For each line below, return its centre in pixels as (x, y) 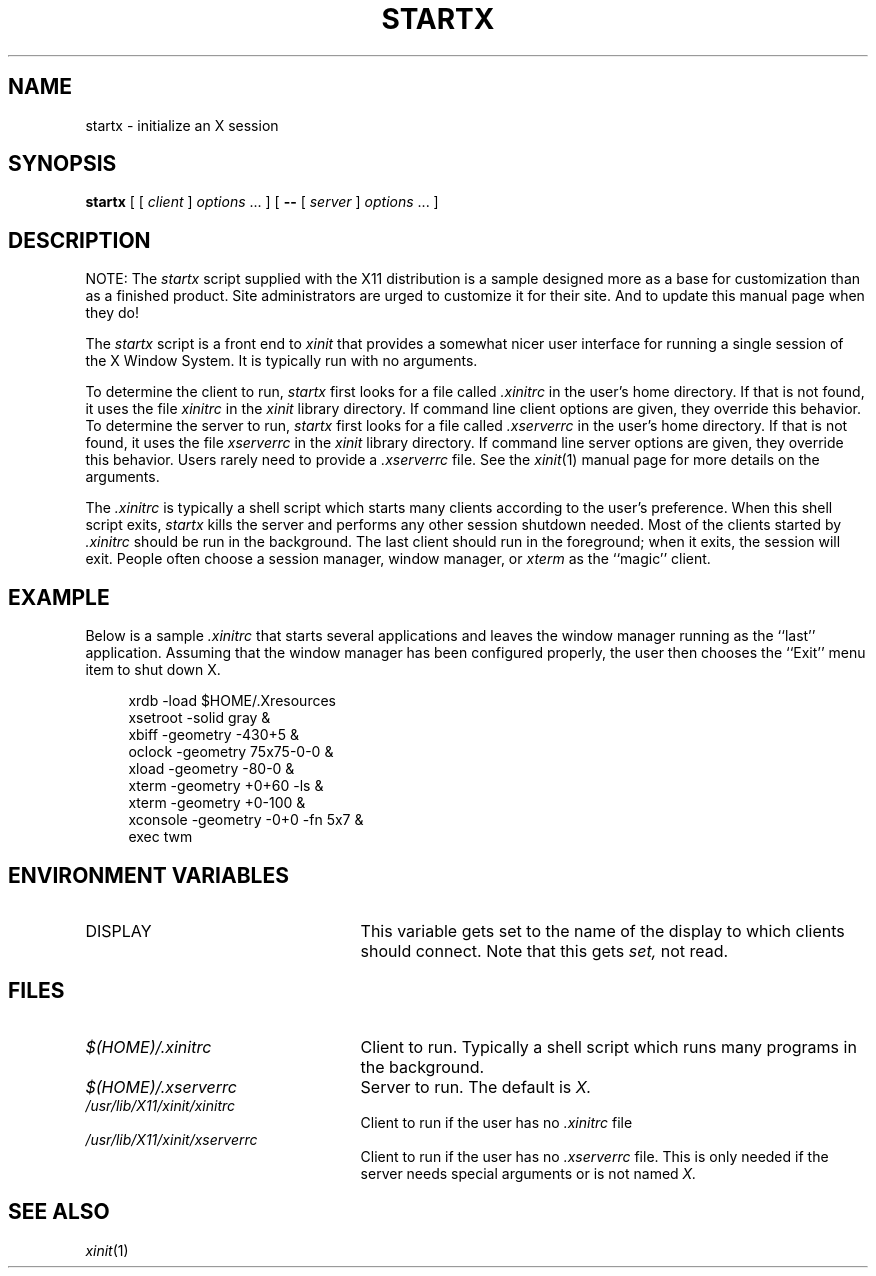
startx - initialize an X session (182, 125)
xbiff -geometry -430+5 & (214, 735)
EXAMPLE (59, 597)
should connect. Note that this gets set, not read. (544, 950)
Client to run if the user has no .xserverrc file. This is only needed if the (594, 1156)
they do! (112, 313)
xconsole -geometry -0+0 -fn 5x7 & (246, 820)
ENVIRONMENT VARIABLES (148, 875)
